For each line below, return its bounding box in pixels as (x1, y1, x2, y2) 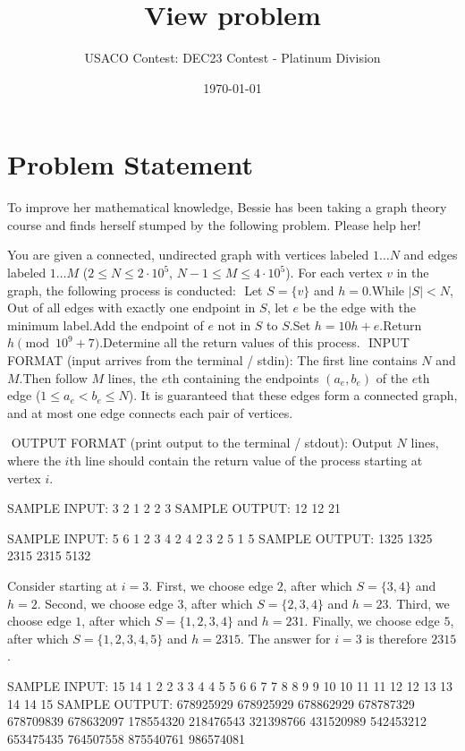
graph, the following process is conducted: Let (7, 280, 263, 299)
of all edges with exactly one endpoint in (32, 298, 256, 317)
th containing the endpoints (167, 368, 319, 387)
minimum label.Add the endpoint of (7, 315, 204, 334)
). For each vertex (285, 263, 383, 282)
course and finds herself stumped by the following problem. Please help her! (7, 215, 421, 234)
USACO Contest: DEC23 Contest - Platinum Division (84, 48, 381, 67)
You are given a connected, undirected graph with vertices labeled (7, 245, 369, 264)
